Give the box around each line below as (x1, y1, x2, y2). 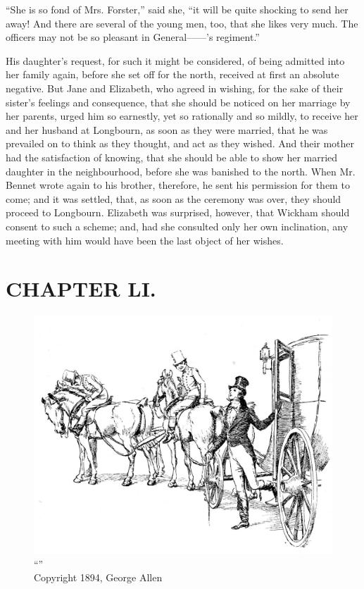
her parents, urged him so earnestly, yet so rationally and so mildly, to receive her (6, 108, 358, 123)
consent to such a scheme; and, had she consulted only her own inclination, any (6, 218, 349, 233)
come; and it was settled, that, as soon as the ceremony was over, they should (6, 191, 341, 206)
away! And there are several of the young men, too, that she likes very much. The (6, 15, 358, 30)
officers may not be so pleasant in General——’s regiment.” (6, 30, 260, 44)
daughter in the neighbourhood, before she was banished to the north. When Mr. (6, 163, 356, 178)
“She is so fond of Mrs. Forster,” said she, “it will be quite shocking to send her (6, 2, 349, 16)
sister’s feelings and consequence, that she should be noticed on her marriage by (6, 94, 351, 109)
